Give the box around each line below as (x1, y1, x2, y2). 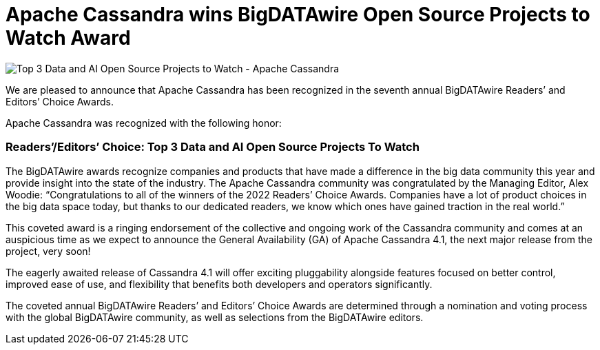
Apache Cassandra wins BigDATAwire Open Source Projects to (6, 3, 590, 26)
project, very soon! (6, 245, 91, 257)
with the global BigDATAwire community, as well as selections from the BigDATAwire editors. (6, 311, 424, 323)
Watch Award (6, 26, 131, 50)
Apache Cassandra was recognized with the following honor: (6, 116, 282, 129)
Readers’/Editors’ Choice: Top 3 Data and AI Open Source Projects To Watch (6, 140, 420, 154)
